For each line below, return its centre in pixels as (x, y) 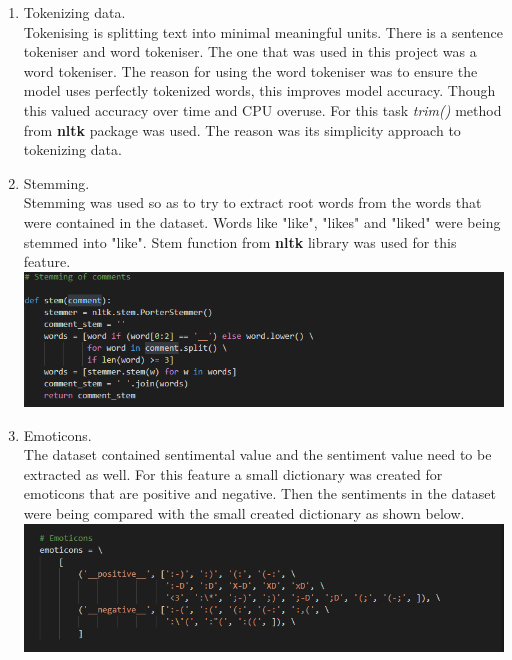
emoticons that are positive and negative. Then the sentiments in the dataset (259, 493)
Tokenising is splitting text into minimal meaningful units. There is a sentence (263, 31)
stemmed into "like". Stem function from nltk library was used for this (240, 241)
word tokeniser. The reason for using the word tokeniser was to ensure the (250, 70)
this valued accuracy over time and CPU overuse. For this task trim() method (262, 109)
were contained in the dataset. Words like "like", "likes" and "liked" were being (262, 221)
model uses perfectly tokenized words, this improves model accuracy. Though (259, 90)
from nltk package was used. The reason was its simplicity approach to (242, 129)
